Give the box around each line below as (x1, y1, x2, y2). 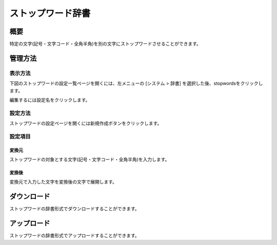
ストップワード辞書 (9, 8, 91, 19)
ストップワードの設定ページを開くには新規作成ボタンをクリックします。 (9, 120, 162, 126)
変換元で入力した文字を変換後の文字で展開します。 (9, 179, 117, 185)
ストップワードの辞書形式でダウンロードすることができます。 (9, 206, 140, 212)
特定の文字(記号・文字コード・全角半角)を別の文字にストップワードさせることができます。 (9, 41, 201, 47)
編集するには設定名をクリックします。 (9, 97, 90, 103)
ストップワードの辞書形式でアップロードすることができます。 (9, 233, 140, 239)
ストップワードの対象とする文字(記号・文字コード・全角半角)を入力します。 (9, 157, 170, 163)
